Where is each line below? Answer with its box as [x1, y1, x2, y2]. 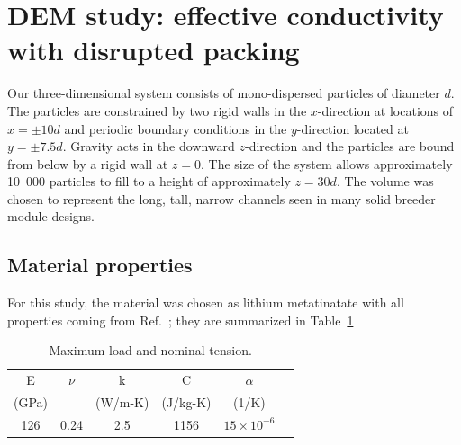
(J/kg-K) [161, 393, 212, 412]
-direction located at [296, 119, 409, 138]
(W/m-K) [95, 393, 149, 412]
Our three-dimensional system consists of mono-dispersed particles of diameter [7, 84, 440, 102]
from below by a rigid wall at [7, 154, 168, 173]
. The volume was [336, 172, 434, 191]
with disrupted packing [7, 31, 300, 68]
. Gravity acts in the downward [62, 137, 235, 156]
